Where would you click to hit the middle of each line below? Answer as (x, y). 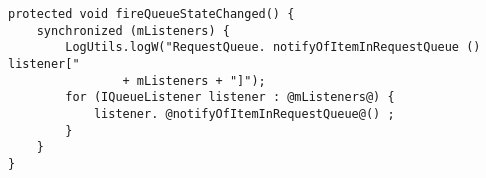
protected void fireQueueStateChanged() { (151, 14)
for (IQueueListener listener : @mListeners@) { (230, 97)
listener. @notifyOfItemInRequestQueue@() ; (244, 113)
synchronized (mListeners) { (133, 30)
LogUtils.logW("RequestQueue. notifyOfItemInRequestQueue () (273, 47)
